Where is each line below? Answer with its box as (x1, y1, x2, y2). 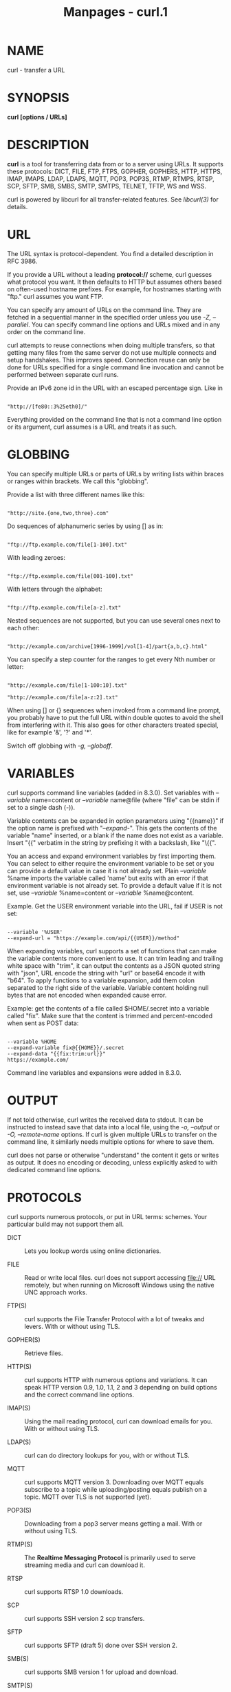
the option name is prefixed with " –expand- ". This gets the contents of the (7, 824, 217, 832)
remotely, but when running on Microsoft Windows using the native (24, 1281, 214, 1289)
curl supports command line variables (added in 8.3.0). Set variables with (7, 788, 214, 797)
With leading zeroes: (7, 553, 65, 561)
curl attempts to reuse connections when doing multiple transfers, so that (7, 341, 215, 349)
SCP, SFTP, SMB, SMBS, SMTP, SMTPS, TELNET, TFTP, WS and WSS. (7, 182, 207, 190)
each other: (7, 623, 40, 632)
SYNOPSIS (7, 90, 70, 106)
